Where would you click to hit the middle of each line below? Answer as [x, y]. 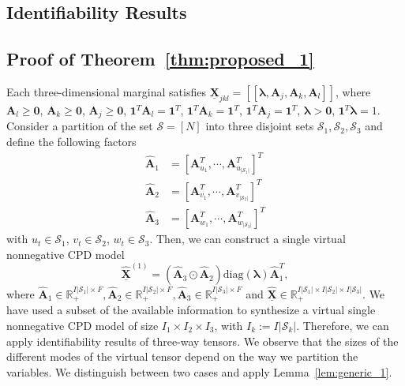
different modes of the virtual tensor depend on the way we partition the [182, 356]
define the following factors [71, 142]
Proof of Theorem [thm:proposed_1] [160, 59]
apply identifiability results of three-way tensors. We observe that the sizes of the [202, 341]
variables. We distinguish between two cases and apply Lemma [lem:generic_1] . [199, 371]
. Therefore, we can [343, 325]
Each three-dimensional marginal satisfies [106, 91]
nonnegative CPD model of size [82, 325]
